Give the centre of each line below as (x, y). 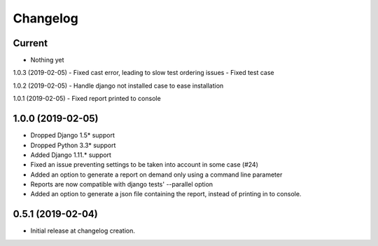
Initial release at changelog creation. (83, 231)
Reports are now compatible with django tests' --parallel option (122, 184)
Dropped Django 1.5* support (72, 135)
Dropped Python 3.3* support (73, 145)
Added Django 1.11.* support (71, 155)
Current (30, 43)
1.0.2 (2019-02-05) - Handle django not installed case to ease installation (118, 86)
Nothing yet (47, 60)
